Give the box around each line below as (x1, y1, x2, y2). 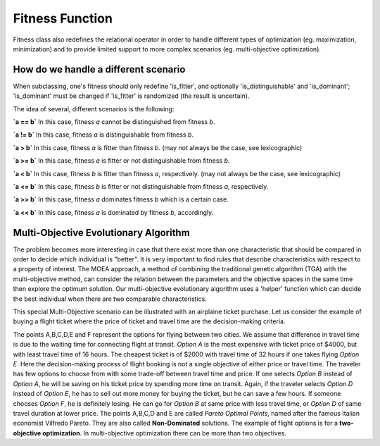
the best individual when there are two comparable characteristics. (13, 295, 207, 303)
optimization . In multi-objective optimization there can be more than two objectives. (42, 428, 286, 437)
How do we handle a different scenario (13, 63, 186, 75)
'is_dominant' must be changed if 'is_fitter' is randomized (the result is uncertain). (13, 92, 250, 100)
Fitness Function (13, 11, 113, 26)
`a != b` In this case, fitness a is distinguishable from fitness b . (13, 130, 194, 139)
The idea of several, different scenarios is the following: (13, 104, 175, 113)
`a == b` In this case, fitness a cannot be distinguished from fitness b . (13, 118, 215, 126)
